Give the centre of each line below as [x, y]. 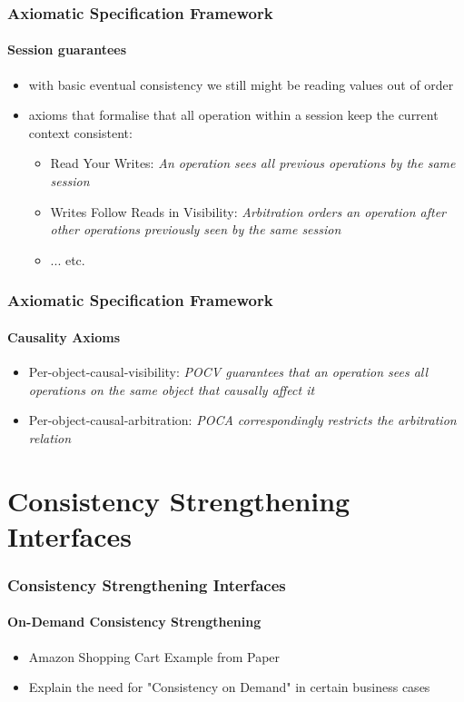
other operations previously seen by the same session [196, 229]
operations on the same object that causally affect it [172, 389]
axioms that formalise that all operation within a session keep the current [233, 115]
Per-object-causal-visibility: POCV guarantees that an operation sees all [228, 372]
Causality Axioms [64, 336]
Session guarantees [67, 49]
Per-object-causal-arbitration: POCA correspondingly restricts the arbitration [242, 420]
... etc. [68, 259]
